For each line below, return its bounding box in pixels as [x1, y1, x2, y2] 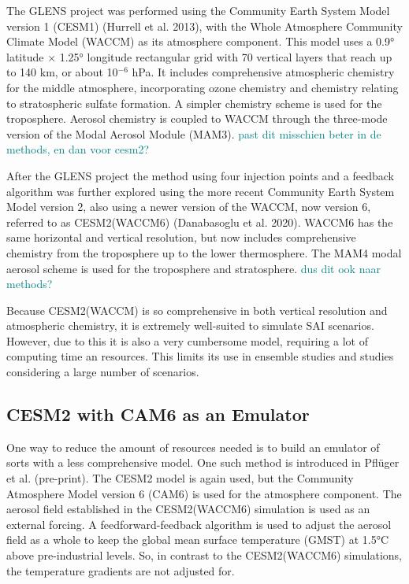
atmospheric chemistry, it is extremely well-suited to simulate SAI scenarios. [6, 317, 374, 334]
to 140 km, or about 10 [6, 64, 118, 80]
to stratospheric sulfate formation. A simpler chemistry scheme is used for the [6, 94, 382, 111]
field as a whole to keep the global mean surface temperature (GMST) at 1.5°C [6, 531, 389, 548]
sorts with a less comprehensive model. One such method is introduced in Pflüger [6, 454, 400, 471]
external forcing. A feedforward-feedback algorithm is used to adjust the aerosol [6, 516, 392, 532]
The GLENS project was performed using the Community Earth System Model [6, 2, 390, 18]
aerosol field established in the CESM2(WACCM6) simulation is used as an [6, 501, 370, 517]
